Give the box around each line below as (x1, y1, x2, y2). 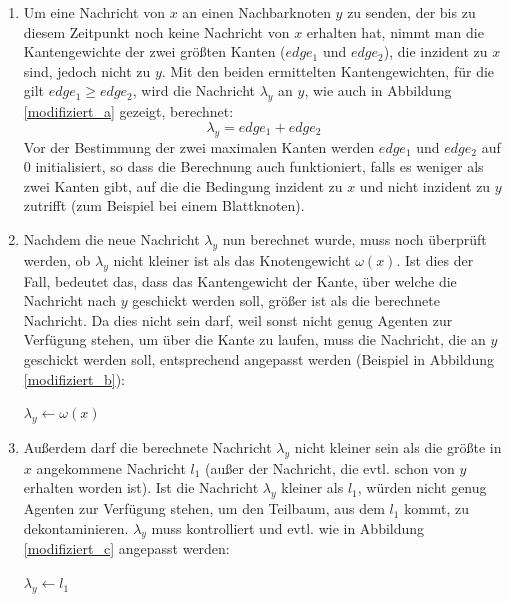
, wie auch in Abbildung (304, 80, 452, 101)
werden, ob (23, 249, 91, 270)
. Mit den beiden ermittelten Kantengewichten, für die (161, 60, 495, 81)
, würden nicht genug (357, 477, 487, 498)
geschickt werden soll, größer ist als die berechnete (132, 290, 440, 311)
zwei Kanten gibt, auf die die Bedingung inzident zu (23, 175, 343, 196)
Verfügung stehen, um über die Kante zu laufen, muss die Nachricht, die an (23, 329, 486, 350)
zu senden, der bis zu (347, 2, 476, 22)
